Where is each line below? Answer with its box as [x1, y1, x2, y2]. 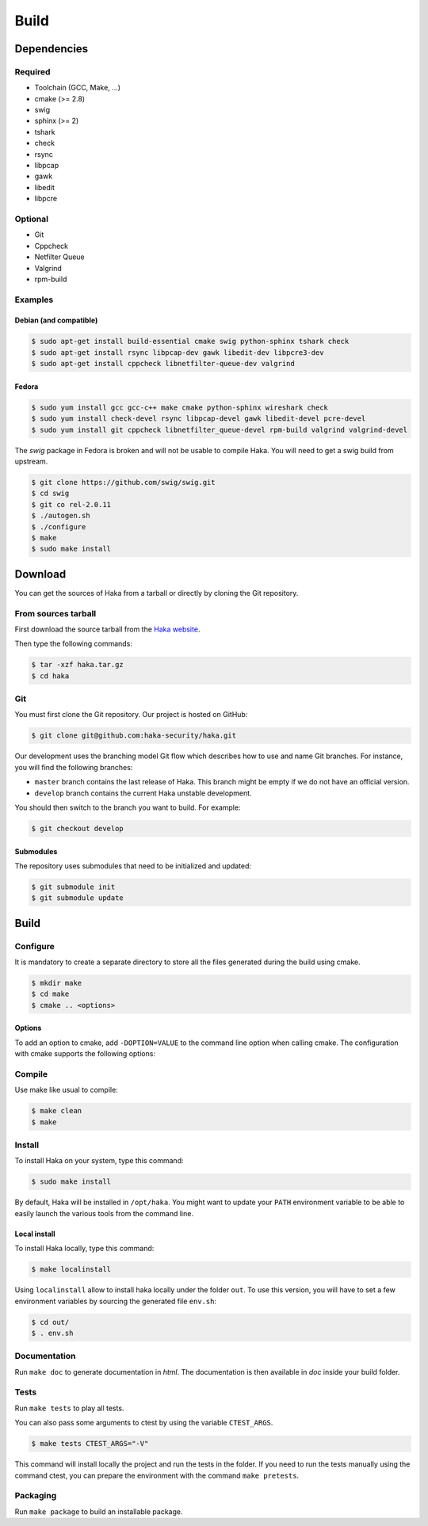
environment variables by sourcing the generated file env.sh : [14, 1296, 217, 1306]
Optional [14, 213, 49, 224]
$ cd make [31, 990, 70, 998]
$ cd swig [31, 489, 70, 498]
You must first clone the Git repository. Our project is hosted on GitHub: [14, 710, 248, 719]
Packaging [14, 1490, 57, 1501]
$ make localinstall [31, 1265, 111, 1274]
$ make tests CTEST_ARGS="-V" [31, 1439, 149, 1448]
